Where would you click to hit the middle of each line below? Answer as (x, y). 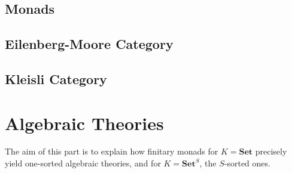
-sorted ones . (247, 163)
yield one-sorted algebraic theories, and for (83, 163)
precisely (271, 151)
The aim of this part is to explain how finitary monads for (112, 151)
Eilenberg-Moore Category (89, 44)
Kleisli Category (56, 78)
